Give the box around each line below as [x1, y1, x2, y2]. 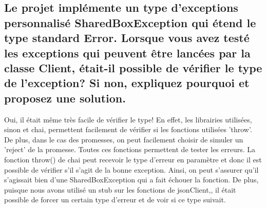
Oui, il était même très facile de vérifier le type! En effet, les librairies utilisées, [4, 114, 252, 124]
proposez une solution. [4, 90, 126, 106]
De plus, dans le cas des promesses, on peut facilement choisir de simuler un [4, 134, 243, 144]
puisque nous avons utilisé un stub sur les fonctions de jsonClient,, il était [4, 184, 236, 195]
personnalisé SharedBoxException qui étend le [4, 14, 256, 30]
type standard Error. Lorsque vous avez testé [4, 30, 250, 46]
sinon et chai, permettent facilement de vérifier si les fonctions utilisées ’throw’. [4, 124, 252, 135]
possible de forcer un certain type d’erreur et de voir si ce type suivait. [4, 194, 226, 205]
